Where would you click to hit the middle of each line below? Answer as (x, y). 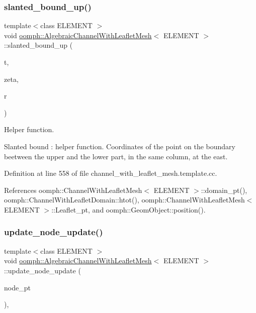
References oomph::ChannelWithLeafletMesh (73, 190)
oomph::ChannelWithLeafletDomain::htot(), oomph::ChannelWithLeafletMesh (124, 200)
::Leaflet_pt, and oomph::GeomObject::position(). (129, 209)
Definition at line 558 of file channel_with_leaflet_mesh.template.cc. (111, 173)
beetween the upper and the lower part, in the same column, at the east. (116, 156)
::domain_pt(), (224, 190)
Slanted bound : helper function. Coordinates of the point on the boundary (120, 146)
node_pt (17, 287)
